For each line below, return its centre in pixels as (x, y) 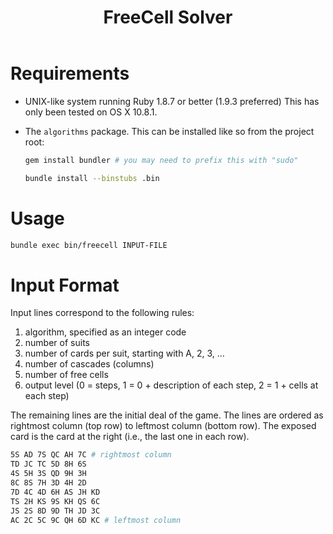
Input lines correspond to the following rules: (102, 313)
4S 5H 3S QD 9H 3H (48, 474)
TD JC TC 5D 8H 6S (48, 464)
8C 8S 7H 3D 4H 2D (48, 483)
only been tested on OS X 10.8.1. (91, 112)
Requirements (70, 73)
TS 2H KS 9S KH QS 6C (55, 501)
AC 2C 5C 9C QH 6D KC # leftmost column (96, 520)
